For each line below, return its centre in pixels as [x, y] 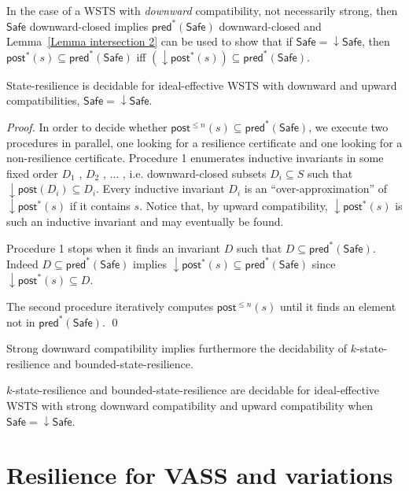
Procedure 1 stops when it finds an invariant [114, 247]
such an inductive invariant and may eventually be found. [145, 222]
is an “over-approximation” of [316, 188]
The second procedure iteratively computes [110, 306]
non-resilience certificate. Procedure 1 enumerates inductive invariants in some [195, 158]
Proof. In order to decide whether [87, 126]
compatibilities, [43, 100]
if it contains [100, 205]
